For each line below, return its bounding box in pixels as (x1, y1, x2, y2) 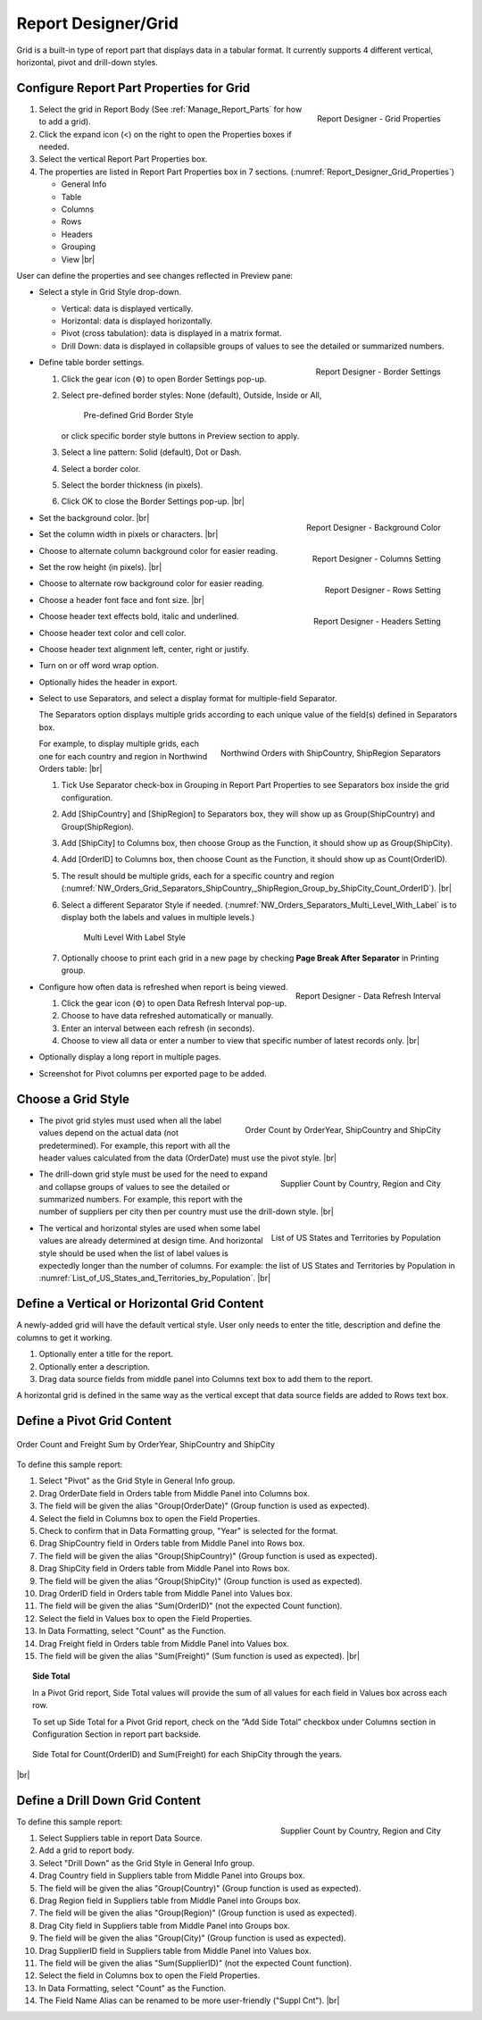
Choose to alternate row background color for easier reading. (38, 578, 265, 589)
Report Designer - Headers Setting (312, 616, 441, 626)
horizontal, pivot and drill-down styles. (16, 56, 158, 67)
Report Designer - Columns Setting (312, 553, 441, 564)
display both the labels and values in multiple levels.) (61, 911, 255, 922)
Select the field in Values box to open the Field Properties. (38, 1613, 253, 1623)
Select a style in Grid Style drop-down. (38, 287, 182, 298)
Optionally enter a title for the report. (38, 1349, 174, 1360)
